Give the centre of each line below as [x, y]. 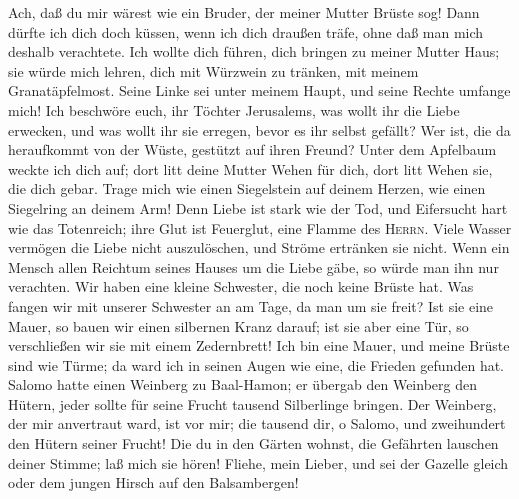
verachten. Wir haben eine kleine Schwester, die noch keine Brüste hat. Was [241, 286]
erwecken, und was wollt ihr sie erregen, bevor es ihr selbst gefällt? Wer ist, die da [259, 129]
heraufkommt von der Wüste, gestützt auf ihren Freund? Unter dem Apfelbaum [252, 149]
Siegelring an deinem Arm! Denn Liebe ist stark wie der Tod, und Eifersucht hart [258, 207]
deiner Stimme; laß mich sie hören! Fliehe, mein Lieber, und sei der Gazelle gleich [258, 462]
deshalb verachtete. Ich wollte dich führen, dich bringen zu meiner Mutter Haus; [254, 51]
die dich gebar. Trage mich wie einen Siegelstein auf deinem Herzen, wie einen [247, 188]
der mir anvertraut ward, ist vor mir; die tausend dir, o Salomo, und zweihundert [257, 423]
